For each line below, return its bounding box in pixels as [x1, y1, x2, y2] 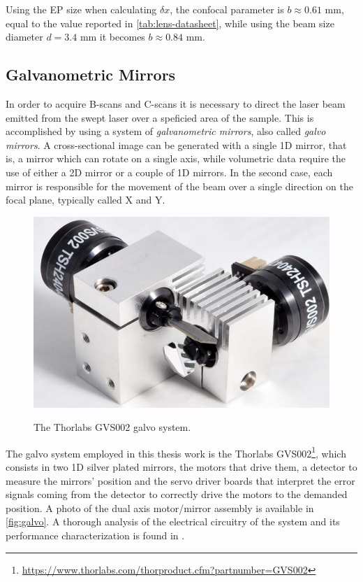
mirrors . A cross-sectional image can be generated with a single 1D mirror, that [6, 137, 347, 152]
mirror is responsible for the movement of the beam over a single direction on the [6, 178, 353, 193]
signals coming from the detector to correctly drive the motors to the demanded [6, 487, 348, 502]
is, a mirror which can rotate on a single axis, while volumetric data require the [6, 151, 346, 166]
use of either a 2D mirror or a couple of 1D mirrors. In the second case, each [6, 164, 333, 179]
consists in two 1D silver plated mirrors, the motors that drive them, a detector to [6, 459, 357, 474]
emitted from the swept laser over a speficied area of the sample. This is [6, 110, 314, 125]
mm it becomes [80, 29, 145, 44]
